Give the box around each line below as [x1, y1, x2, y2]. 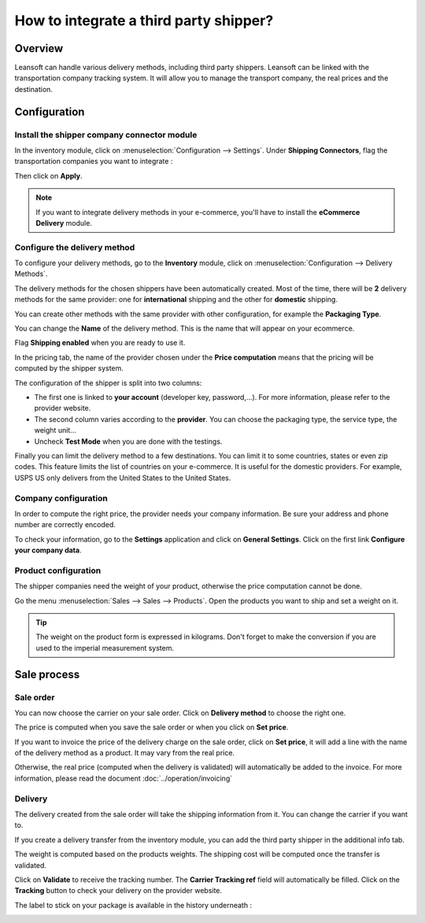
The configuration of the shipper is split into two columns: [14, 378, 202, 387]
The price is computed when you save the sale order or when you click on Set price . [14, 722, 289, 732]
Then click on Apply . [14, 171, 83, 180]
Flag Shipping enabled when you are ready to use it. [14, 338, 186, 348]
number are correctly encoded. [14, 520, 116, 530]
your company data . [14, 545, 82, 555]
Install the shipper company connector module [14, 129, 198, 140]
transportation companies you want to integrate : [14, 157, 173, 166]
